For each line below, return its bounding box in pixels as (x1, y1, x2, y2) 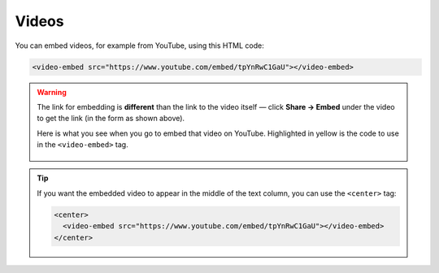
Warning (37, 87, 67, 97)
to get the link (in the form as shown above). (37, 114, 185, 123)
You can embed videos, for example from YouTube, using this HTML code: (15, 41, 264, 50)
